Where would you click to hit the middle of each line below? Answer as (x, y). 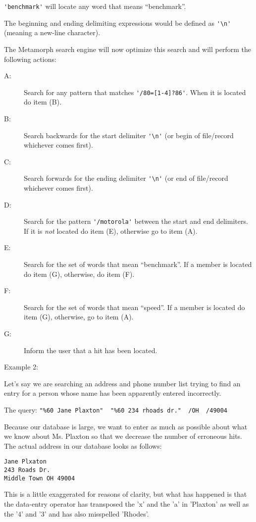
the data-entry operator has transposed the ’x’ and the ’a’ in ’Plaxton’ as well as (127, 504)
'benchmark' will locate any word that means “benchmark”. (95, 6)
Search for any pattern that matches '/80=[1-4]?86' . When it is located (135, 92)
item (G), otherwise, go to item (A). (79, 317)
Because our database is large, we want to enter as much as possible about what (126, 426)
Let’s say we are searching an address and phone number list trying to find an (122, 383)
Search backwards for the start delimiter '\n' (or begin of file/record (129, 135)
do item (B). (43, 102)
